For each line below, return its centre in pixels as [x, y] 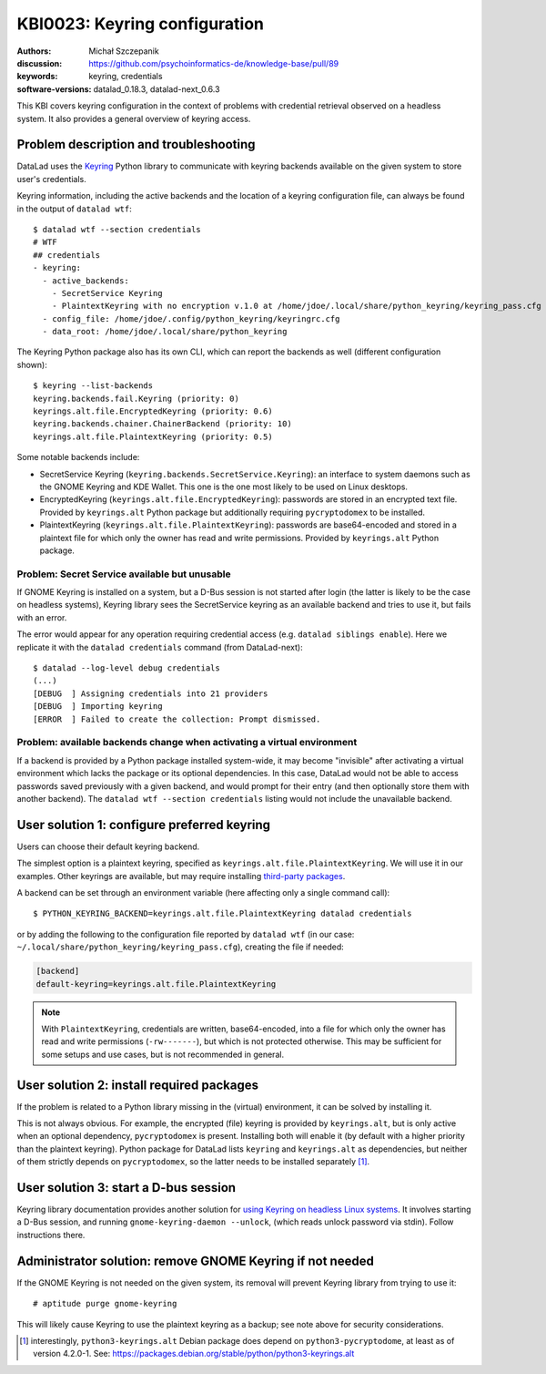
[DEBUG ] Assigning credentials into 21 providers [151, 693]
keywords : [37, 77]
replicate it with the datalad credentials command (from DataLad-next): [160, 647]
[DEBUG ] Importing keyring [98, 707]
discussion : [40, 63]
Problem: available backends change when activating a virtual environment [187, 743]
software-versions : [54, 89]
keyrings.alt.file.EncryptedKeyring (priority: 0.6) [153, 411]
